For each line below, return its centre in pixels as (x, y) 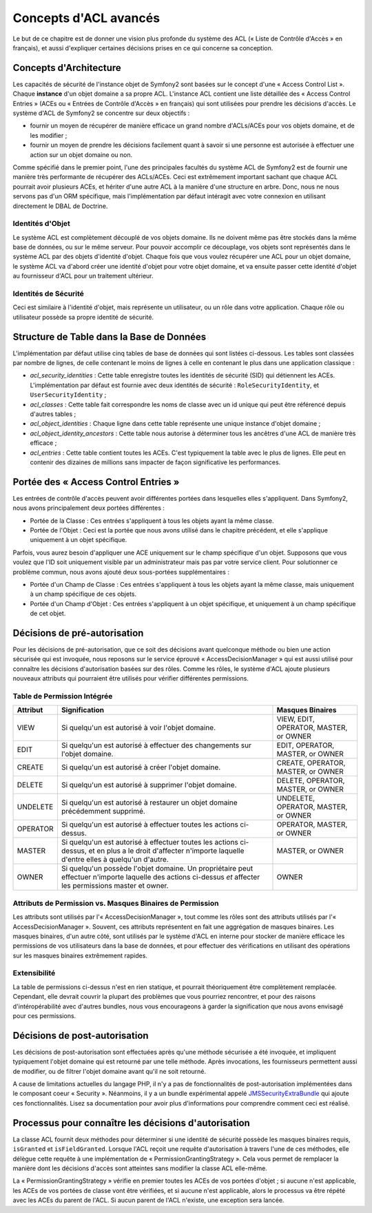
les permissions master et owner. (115, 886)
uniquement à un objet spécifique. (79, 540)
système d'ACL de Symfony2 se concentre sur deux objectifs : (101, 113)
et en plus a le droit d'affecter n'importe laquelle (166, 851)
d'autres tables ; (53, 414)
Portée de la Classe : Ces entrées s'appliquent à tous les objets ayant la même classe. (152, 521)
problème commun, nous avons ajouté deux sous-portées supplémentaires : (121, 572)
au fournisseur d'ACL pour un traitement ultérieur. (83, 276)
